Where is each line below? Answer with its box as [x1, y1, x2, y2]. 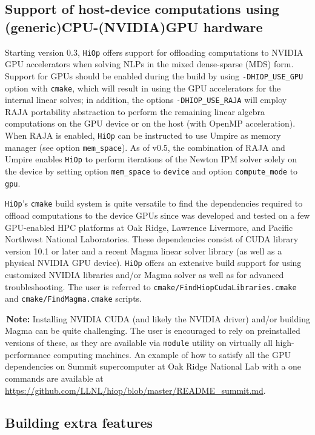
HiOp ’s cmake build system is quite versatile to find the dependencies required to [5, 197, 303, 210]
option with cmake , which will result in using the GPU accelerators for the [5, 81, 281, 94]
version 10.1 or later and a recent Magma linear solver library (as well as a [5, 244, 282, 257]
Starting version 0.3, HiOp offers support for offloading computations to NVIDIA [5, 45, 303, 58]
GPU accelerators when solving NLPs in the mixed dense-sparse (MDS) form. [5, 58, 294, 70]
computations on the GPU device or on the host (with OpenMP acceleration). [5, 117, 296, 130]
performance [5, 348, 51, 360]
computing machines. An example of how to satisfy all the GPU [53, 348, 291, 360]
